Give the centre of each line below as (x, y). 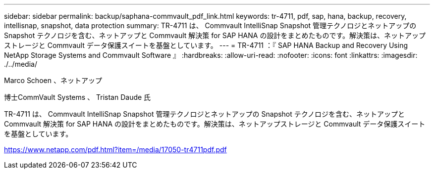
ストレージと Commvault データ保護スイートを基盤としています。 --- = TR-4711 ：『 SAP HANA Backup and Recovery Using (206, 45)
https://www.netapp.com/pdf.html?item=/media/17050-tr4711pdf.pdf (115, 150)
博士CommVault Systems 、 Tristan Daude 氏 (78, 97)
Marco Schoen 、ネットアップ (53, 80)
